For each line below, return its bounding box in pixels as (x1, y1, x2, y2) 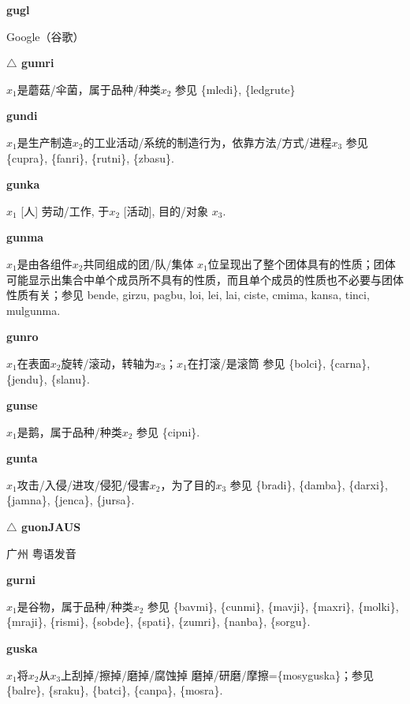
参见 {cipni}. (136, 423, 200, 440)
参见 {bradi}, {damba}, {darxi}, (229, 476, 388, 492)
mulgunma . (6, 301, 61, 318)
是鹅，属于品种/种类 (17, 423, 122, 440)
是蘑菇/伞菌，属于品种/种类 (17, 81, 161, 97)
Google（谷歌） (6, 28, 84, 44)
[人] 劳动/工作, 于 (20, 202, 110, 219)
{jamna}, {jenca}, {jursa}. (6, 492, 135, 508)
